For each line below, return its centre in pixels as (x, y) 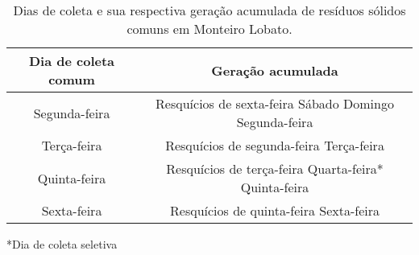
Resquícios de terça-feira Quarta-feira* (275, 169)
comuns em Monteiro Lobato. (209, 29)
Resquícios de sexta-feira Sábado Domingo (275, 103)
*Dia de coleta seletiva (62, 244)
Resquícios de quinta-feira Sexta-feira (275, 210)
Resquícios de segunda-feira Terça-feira (275, 145)
